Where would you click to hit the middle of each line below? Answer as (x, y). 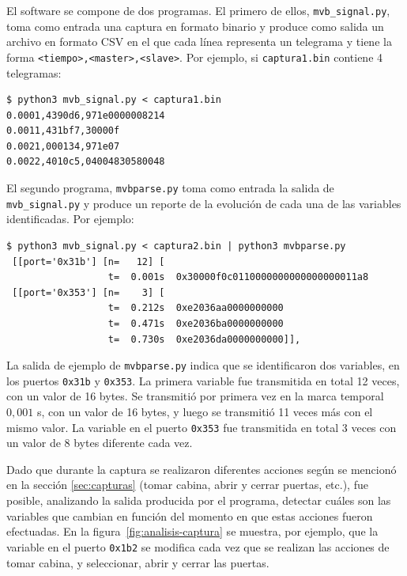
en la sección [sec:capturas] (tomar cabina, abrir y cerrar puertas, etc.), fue (187, 485)
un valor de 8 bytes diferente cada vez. (100, 443)
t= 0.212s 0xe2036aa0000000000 (196, 308)
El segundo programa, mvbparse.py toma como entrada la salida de (170, 188)
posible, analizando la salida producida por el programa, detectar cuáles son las (199, 500)
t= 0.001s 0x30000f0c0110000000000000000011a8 (238, 277)
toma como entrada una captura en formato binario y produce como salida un (195, 26)
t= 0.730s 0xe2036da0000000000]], (204, 339)
